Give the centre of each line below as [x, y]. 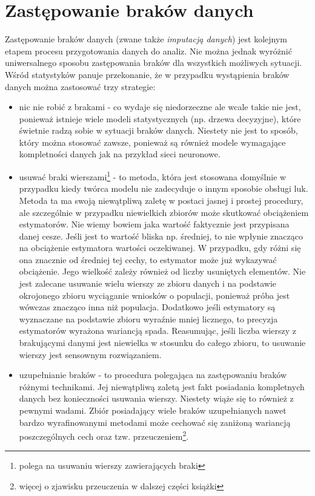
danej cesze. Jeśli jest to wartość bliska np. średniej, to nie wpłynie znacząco [161, 236]
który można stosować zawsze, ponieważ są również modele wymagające [152, 142]
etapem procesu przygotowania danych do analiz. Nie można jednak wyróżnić [148, 51]
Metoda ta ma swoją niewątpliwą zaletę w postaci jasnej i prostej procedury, [161, 200]
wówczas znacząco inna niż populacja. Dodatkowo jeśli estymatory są [147, 307]
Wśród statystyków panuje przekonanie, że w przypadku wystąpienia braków [147, 74]
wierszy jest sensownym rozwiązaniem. [90, 354]
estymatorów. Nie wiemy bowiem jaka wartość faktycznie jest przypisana [154, 224]
